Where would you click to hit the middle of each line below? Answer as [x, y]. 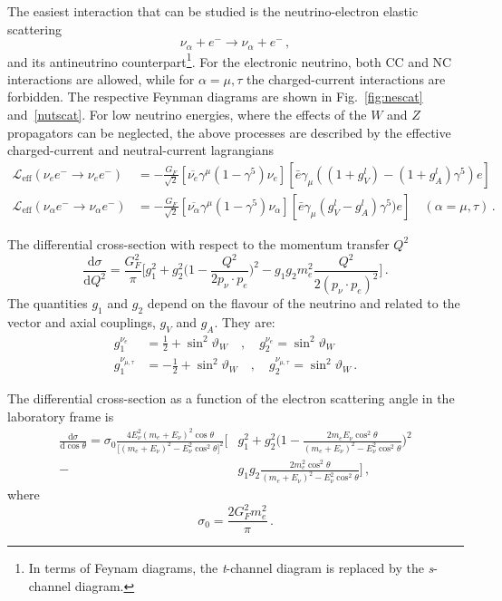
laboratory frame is [61, 416]
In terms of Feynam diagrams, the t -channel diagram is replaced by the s [231, 568]
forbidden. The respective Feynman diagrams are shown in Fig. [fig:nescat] [215, 97]
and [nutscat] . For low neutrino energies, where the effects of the [187, 115]
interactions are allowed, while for [101, 78]
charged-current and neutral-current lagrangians [140, 150]
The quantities [48, 303]
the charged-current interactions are [346, 78]
